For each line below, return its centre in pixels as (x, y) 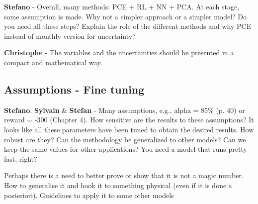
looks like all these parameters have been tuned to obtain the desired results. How (129, 129)
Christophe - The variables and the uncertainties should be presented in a (119, 52)
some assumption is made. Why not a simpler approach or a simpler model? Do (126, 16)
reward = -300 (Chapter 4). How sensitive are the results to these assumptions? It (129, 120)
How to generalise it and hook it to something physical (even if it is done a (118, 185)
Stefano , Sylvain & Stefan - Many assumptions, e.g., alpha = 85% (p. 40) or (125, 110)
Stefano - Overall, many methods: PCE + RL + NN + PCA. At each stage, (122, 6)
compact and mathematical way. (53, 62)
